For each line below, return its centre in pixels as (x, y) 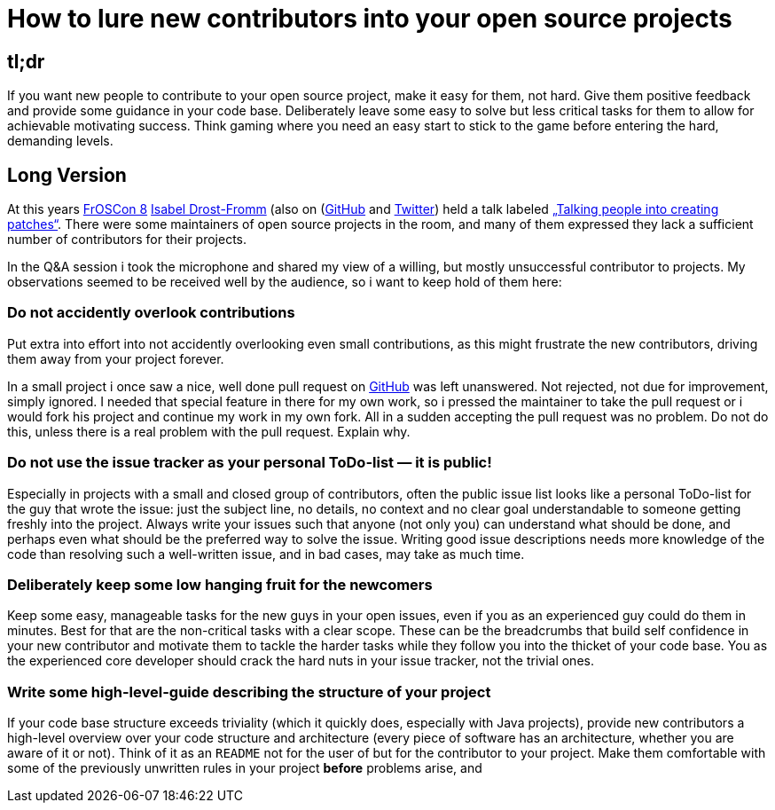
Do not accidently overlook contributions (151, 313)
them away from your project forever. (116, 358)
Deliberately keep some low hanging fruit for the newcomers (220, 584)
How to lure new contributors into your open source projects (370, 19)
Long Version (67, 175)
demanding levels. (60, 141)
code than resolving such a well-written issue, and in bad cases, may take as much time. (266, 554)
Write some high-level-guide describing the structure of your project (249, 692)
